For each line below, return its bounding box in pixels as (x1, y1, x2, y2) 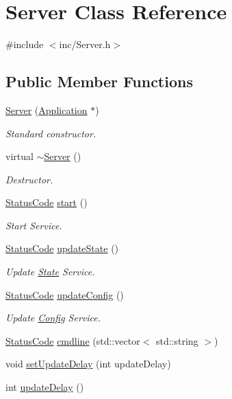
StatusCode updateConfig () (5, 287, 124, 301)
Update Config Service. (5, 310, 101, 325)
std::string (155, 333, 198, 347)
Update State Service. (5, 264, 95, 279)
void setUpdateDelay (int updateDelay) (5, 356, 171, 371)
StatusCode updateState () (5, 241, 119, 255)
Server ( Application (5, 102, 88, 117)
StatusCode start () (5, 195, 88, 209)
